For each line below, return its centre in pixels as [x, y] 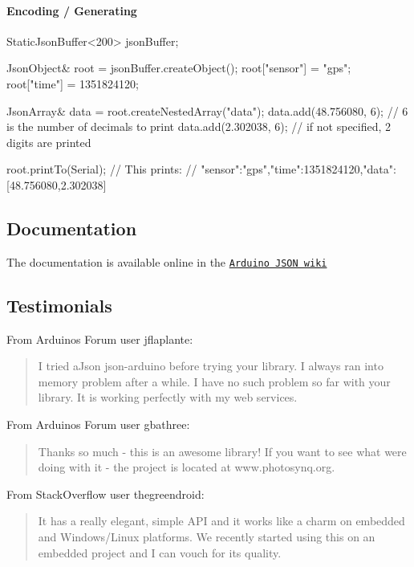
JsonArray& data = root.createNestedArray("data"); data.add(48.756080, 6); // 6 [207, 110]
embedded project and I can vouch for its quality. [160, 552]
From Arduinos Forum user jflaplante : [100, 339]
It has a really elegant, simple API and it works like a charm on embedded [221, 521]
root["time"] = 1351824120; [73, 83]
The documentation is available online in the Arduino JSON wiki [167, 261]
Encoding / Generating [72, 10]
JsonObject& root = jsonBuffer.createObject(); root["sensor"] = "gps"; [179, 68]
